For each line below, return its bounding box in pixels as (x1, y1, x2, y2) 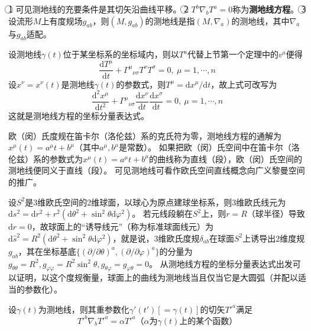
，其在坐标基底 (18, 245, 76, 257)
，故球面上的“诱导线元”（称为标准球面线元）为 (31, 220, 213, 233)
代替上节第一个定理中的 (187, 48, 278, 60)
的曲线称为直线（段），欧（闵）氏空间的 (148, 152, 302, 165)
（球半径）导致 (247, 207, 305, 220)
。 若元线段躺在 (132, 207, 193, 220)
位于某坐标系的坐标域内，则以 (63, 48, 179, 60)
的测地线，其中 (231, 14, 290, 27)
